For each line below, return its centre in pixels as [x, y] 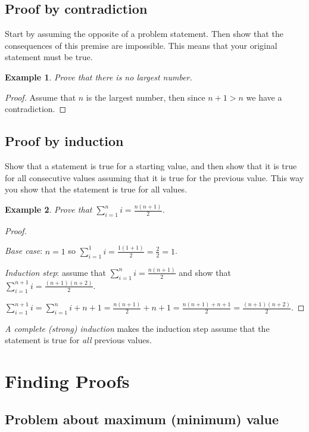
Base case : [24, 251]
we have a [264, 97]
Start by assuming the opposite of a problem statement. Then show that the [144, 34]
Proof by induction [64, 141]
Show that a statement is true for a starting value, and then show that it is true [151, 165]
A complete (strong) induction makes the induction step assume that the [137, 328]
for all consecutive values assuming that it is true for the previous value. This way [154, 177]
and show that [205, 272]
